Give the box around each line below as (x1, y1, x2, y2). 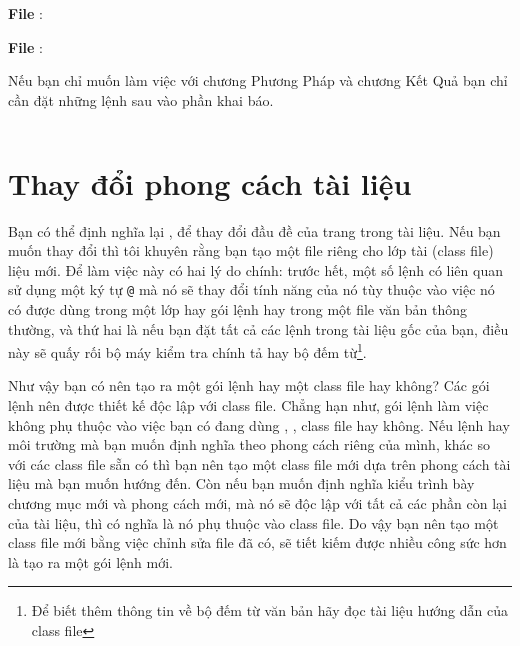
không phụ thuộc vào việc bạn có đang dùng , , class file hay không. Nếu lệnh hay (8, 414, 510, 435)
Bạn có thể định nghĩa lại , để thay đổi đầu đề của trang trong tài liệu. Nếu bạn (8, 220, 501, 241)
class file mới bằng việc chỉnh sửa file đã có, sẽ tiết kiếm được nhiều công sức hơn (8, 532, 507, 553)
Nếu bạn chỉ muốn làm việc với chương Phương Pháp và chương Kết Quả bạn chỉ (8, 70, 508, 91)
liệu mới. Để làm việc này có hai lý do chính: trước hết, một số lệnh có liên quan (8, 259, 503, 280)
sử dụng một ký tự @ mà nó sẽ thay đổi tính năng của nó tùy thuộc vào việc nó (8, 279, 495, 300)
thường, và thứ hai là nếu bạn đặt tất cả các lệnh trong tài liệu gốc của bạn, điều (8, 318, 509, 339)
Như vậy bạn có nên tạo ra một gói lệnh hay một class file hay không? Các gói (8, 375, 490, 396)
